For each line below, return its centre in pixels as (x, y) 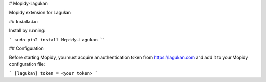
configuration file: (27, 64)
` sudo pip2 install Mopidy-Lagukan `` (57, 40)
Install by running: (27, 31)
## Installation (23, 21)
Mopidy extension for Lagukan (40, 13)
